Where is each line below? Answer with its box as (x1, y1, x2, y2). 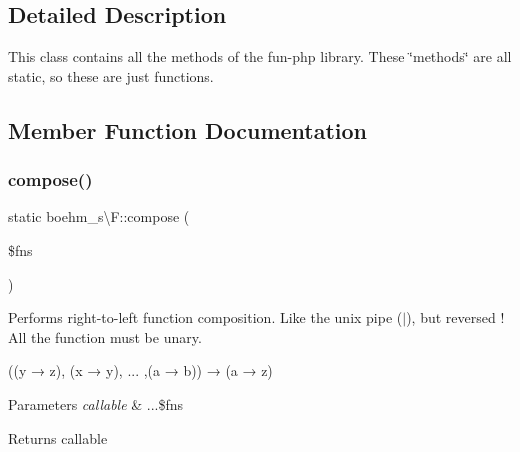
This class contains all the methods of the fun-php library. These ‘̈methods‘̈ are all (8, 46, 512, 67)
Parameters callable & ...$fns (8, 393, 184, 414)
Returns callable (8, 427, 108, 448)
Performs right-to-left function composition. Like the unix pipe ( (8, 307, 403, 328)
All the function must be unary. (8, 326, 202, 347)
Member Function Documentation (8, 114, 368, 145)
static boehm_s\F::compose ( (8, 206, 190, 227)
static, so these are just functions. (8, 65, 214, 86)
